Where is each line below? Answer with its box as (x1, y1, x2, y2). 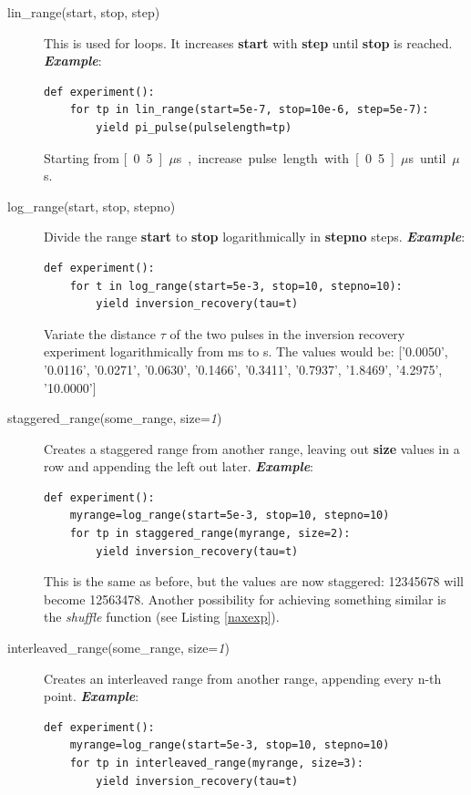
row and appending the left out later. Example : (44, 457, 314, 476)
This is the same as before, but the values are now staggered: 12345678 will (44, 572, 464, 591)
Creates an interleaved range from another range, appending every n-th (44, 668, 442, 687)
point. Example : (44, 687, 139, 706)
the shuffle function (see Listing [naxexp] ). (44, 607, 280, 626)
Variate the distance (44, 324, 157, 343)
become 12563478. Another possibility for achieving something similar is (44, 589, 446, 608)
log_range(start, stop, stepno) (7, 196, 176, 215)
